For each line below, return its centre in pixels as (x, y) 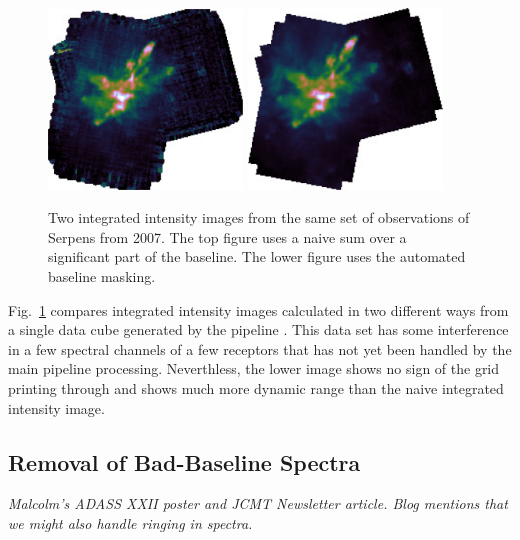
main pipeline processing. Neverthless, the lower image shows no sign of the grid (254, 368)
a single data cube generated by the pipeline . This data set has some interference (258, 329)
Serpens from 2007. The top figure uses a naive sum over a (227, 236)
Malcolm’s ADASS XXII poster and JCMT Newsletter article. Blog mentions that (258, 503)
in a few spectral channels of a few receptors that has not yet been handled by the (260, 348)
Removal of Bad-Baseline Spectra (184, 461)
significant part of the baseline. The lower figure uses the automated (257, 256)
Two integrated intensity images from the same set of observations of (259, 217)
